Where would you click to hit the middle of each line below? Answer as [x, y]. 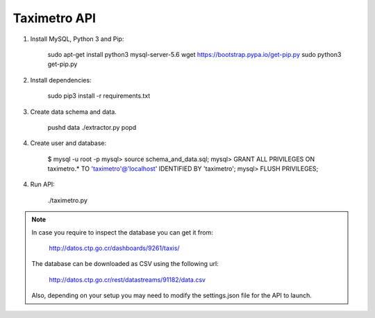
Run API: [42, 185]
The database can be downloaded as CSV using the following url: [125, 264]
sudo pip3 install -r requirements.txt [99, 96]
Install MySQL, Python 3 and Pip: [77, 39]
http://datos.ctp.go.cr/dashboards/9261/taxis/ [114, 248]
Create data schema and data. [74, 112]
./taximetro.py [68, 200]
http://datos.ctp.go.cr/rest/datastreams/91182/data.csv [127, 279]
